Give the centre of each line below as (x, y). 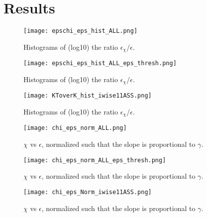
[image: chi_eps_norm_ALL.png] (75, 128)
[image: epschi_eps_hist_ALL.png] (81, 31)
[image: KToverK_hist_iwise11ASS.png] (88, 96)
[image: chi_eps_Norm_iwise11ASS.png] (88, 192)
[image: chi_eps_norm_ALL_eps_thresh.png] (95, 160)
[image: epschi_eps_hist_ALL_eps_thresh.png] (100, 63)
